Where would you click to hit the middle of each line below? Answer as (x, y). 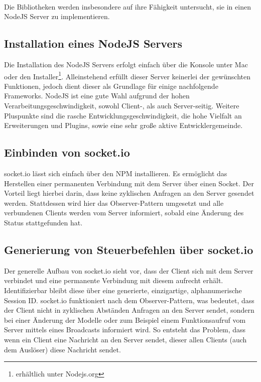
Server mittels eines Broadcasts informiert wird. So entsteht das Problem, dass (125, 330)
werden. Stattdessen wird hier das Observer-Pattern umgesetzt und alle (114, 203)
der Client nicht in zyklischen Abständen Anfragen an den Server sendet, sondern (129, 310)
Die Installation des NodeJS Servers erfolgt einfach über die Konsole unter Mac (126, 64)
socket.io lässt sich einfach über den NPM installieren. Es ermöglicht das (116, 173)
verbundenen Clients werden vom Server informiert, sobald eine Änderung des (124, 213)
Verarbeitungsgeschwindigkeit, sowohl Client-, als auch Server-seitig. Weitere (122, 106)
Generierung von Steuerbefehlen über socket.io (129, 249)
